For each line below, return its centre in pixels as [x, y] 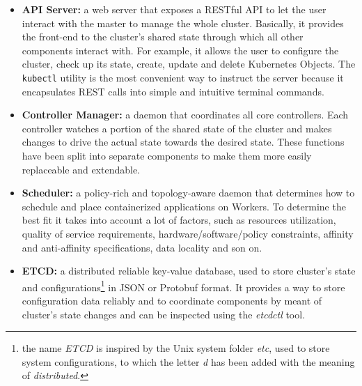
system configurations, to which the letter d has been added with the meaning [188, 361]
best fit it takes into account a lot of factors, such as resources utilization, [179, 220]
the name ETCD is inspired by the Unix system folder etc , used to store [176, 348]
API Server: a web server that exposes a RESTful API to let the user [174, 9]
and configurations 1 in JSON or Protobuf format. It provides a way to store [183, 286]
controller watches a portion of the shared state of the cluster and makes [177, 128]
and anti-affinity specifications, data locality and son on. [142, 247]
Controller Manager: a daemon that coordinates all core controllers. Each [185, 115]
